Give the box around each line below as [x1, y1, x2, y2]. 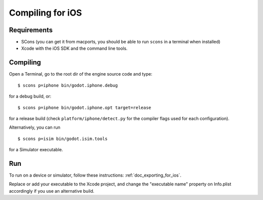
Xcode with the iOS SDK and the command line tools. [21, 45, 128, 51]
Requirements [9, 26, 53, 34]
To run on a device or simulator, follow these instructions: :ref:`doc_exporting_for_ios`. [9, 172, 182, 178]
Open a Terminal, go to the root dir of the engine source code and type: [9, 71, 153, 77]
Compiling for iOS [9, 7, 82, 18]
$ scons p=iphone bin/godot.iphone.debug [18, 82, 118, 88]
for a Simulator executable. [9, 147, 63, 153]
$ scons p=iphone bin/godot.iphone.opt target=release [18, 105, 151, 110]
